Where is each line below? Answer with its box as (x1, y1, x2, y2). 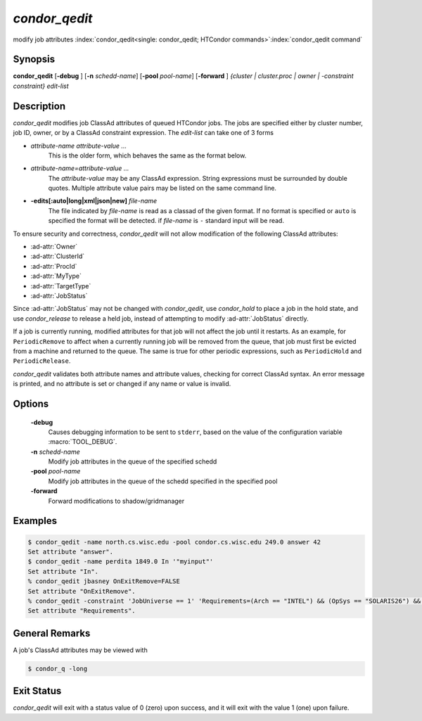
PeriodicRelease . (13, 357, 71, 365)
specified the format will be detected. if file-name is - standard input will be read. (48, 217, 285, 225)
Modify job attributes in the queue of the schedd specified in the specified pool (48, 477, 278, 485)
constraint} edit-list (13, 82, 70, 90)
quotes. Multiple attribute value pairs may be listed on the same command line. (48, 184, 277, 193)
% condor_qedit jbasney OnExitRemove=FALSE (27, 578, 181, 585)
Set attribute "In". (27, 567, 98, 575)
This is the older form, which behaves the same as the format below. (48, 151, 247, 160)
